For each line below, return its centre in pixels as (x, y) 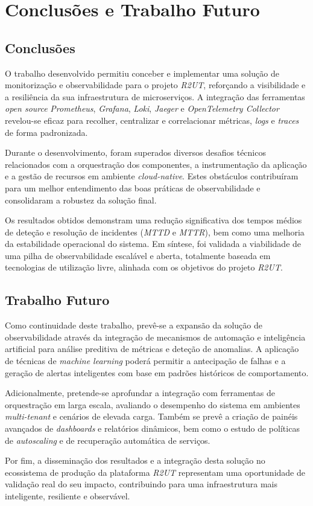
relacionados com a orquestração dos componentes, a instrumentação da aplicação (156, 164)
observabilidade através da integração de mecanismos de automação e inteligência (155, 337)
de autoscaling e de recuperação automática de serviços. (108, 440)
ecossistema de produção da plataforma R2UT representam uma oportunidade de (155, 472)
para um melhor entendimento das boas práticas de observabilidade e (133, 187)
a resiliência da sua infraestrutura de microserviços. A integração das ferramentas (155, 96)
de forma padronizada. (46, 132)
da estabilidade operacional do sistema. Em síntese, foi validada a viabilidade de (153, 244)
